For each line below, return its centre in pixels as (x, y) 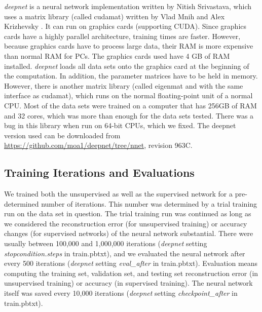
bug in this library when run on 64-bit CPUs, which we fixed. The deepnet (120, 125)
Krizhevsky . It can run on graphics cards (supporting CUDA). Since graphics (125, 26)
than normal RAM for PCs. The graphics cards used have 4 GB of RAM (117, 55)
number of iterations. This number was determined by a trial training (149, 203)
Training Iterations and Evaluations (99, 172)
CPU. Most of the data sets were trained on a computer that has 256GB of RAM (130, 105)
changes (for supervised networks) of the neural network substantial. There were (129, 233)
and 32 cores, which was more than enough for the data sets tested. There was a (129, 115)
